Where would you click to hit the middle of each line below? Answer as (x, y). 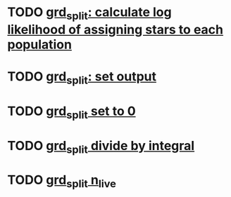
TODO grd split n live (62, 181)
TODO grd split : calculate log (89, 13)
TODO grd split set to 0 (71, 112)
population (40, 45)
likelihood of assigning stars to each (115, 29)
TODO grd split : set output (82, 77)
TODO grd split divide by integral (101, 147)
